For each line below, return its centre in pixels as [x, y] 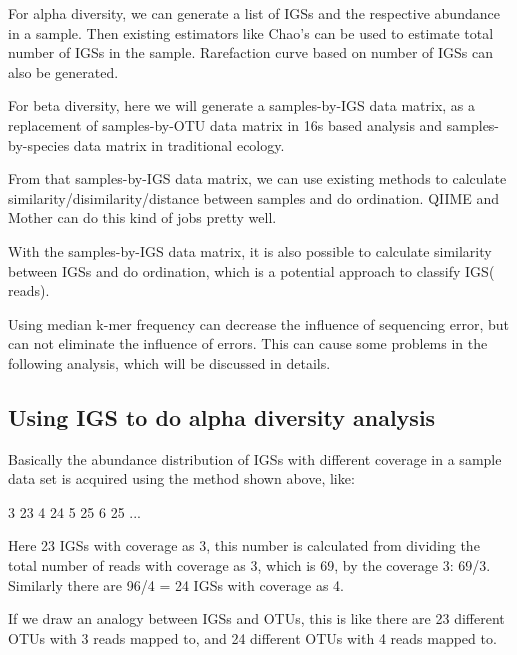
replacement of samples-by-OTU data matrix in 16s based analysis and [225, 124]
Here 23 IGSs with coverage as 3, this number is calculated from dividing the [244, 545]
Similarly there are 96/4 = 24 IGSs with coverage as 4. [176, 584]
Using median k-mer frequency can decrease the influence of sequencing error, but [258, 323]
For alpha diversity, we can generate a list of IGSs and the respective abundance [254, 13]
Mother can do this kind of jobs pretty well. [142, 217]
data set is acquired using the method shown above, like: [181, 478]
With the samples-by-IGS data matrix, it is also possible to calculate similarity [250, 250]
